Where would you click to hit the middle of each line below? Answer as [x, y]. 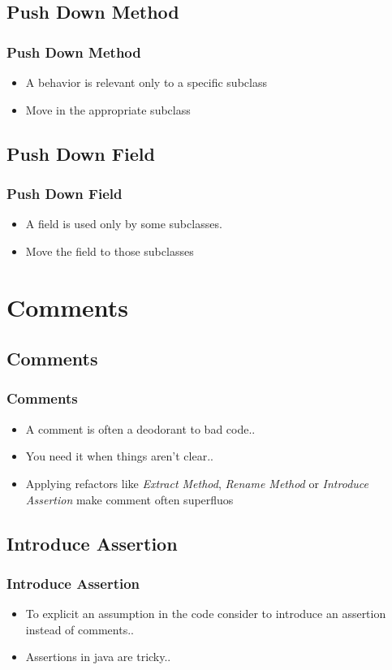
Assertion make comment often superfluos [129, 499]
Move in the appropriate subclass [108, 109]
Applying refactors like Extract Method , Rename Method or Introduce [197, 483]
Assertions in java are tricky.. [98, 657]
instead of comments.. [80, 629]
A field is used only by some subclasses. [124, 224]
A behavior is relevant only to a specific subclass [146, 82]
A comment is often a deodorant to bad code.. [140, 428]
